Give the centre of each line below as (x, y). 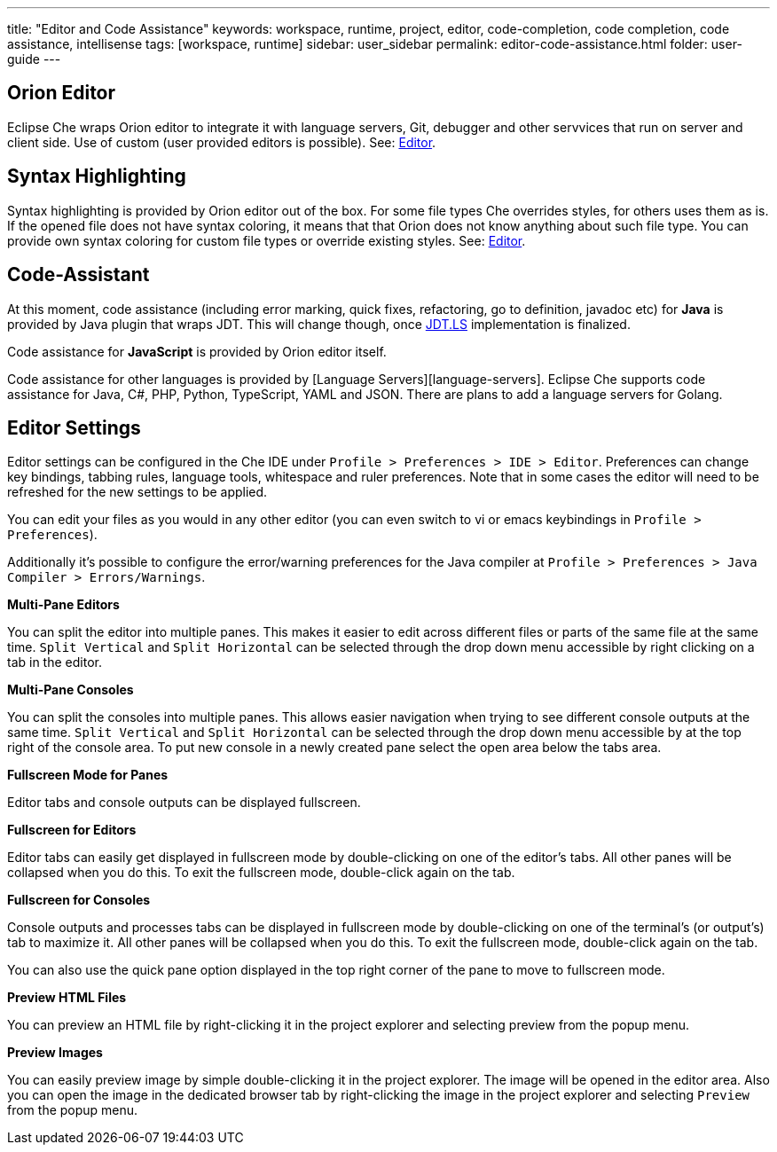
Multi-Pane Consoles (71, 690)
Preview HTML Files (67, 998)
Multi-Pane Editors (63, 605)
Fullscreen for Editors (72, 830)
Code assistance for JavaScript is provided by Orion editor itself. (197, 351)
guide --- (34, 59)
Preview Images (55, 1053)
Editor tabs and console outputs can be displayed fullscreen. (184, 803)
